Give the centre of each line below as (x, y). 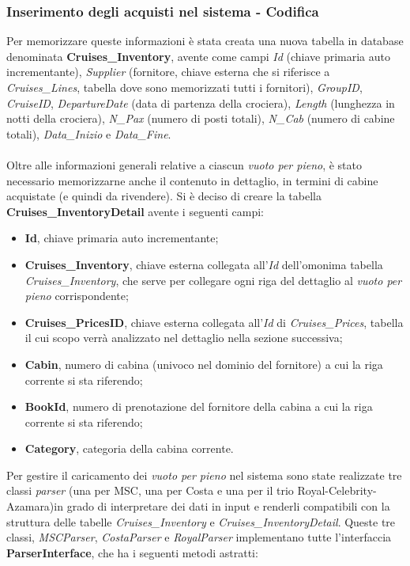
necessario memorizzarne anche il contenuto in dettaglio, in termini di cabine (192, 180)
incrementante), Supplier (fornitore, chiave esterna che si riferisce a (168, 72)
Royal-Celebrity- (337, 490)
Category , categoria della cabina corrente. (129, 448)
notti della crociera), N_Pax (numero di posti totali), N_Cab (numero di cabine (201, 118)
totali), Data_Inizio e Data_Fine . (89, 133)
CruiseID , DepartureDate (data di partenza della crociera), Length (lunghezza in (201, 103)
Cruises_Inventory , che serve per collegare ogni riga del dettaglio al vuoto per (213, 280)
